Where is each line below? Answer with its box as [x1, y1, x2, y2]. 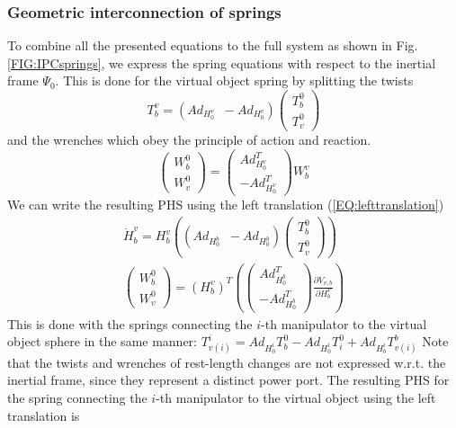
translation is [7, 406, 80, 424]
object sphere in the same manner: [7, 332, 197, 351]
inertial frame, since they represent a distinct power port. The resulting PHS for [7, 370, 450, 389]
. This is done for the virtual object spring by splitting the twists [55, 71, 414, 90]
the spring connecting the [7, 388, 148, 407]
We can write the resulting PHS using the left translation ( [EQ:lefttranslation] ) [7, 195, 444, 214]
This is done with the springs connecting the [7, 314, 253, 333]
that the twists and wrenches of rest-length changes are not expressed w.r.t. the [7, 352, 446, 371]
